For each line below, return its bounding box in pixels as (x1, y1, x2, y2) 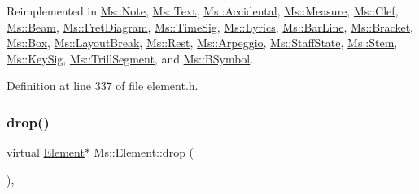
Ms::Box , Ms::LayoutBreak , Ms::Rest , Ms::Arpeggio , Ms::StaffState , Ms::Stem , (7, 34, 398, 51)
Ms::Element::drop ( (94, 144, 194, 161)
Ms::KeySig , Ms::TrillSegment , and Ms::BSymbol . (7, 50, 254, 67)
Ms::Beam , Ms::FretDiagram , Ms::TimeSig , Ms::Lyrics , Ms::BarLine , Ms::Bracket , (7, 18, 413, 35)
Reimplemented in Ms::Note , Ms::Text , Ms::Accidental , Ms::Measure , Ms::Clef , (7, 2, 399, 19)
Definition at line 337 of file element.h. (7, 77, 199, 94)
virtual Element (7, 144, 85, 161)
